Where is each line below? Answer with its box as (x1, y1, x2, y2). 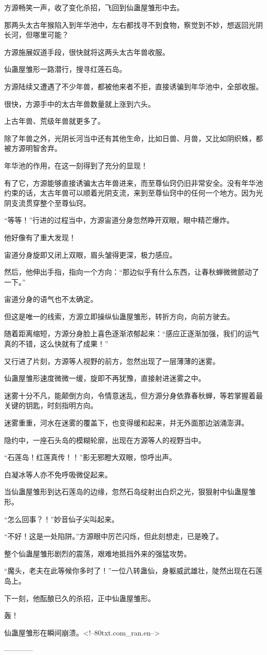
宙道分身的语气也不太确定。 (4, 294, 98, 304)
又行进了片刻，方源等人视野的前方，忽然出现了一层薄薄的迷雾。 (4, 355, 220, 366)
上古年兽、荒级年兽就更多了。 (4, 115, 105, 126)
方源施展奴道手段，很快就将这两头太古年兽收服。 (4, 46, 169, 57)
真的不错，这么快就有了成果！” (4, 338, 108, 349)
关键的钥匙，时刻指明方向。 (4, 400, 98, 411)
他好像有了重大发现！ (4, 232, 76, 242)
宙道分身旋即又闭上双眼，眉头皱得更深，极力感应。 (4, 249, 177, 260)
